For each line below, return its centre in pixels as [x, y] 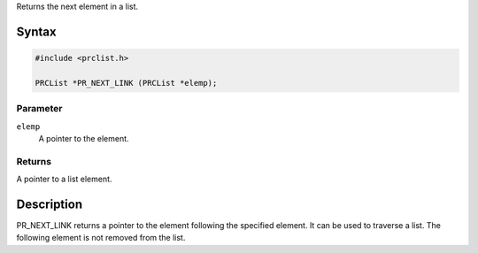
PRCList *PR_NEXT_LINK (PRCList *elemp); [126, 83]
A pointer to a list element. [64, 179]
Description [50, 204]
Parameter [39, 109]
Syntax [36, 31]
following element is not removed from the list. [101, 238]
